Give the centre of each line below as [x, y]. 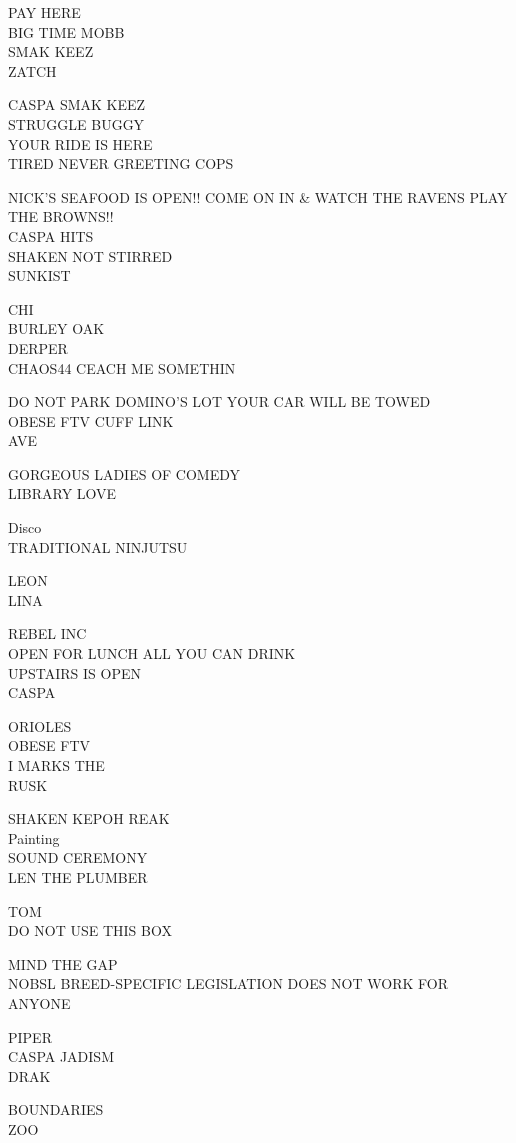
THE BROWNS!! [61, 216]
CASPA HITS [51, 235]
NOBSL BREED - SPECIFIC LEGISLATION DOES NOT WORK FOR [228, 983]
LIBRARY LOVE [62, 493]
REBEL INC [47, 633]
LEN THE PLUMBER [78, 876]
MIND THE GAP [63, 963]
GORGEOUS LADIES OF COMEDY [124, 473]
